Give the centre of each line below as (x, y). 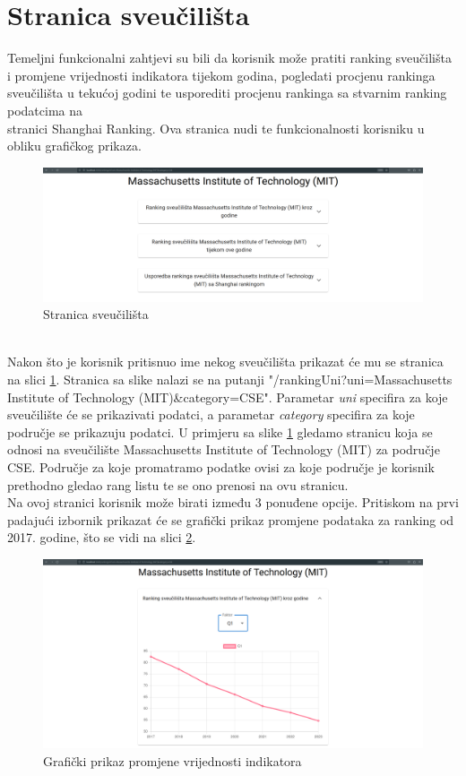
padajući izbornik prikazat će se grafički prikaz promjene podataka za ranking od (231, 519)
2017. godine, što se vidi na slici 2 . (102, 537)
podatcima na (45, 110)
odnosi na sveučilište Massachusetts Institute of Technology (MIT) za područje (224, 449)
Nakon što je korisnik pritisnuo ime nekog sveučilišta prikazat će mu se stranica (225, 362)
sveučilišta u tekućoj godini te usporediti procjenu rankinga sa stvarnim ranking (227, 93)
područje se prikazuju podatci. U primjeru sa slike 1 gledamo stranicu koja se (220, 431)
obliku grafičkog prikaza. (74, 146)
